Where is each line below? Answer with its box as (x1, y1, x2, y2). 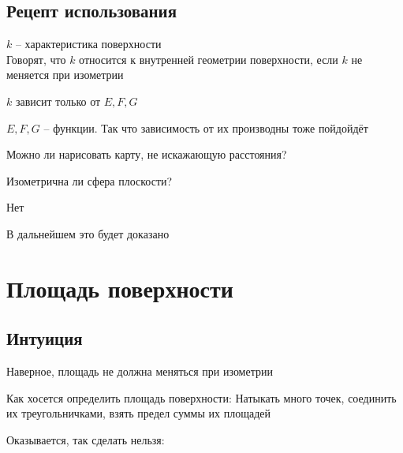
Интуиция (6, 326, 83, 350)
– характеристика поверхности (15, 36, 162, 52)
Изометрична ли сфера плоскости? (6, 172, 173, 189)
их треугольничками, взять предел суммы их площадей (6, 405, 271, 421)
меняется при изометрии (6, 66, 124, 83)
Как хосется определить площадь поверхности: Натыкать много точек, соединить (6, 389, 397, 406)
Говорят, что (6, 51, 66, 67)
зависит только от (15, 92, 101, 109)
